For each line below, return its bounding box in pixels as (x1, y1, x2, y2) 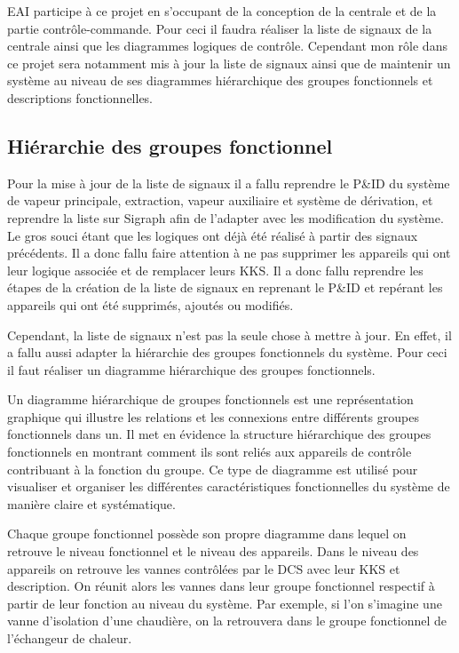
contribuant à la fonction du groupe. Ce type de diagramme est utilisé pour (7, 459, 418, 478)
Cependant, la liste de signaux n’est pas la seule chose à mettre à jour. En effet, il (7, 325, 452, 344)
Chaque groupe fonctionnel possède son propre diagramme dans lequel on (7, 524, 407, 543)
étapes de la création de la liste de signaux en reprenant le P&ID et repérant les (7, 278, 443, 297)
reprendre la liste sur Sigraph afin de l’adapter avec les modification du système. (7, 208, 444, 227)
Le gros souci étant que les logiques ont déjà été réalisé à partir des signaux (7, 226, 418, 244)
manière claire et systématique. (7, 494, 176, 513)
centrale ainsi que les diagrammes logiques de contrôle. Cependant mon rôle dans (7, 36, 447, 55)
